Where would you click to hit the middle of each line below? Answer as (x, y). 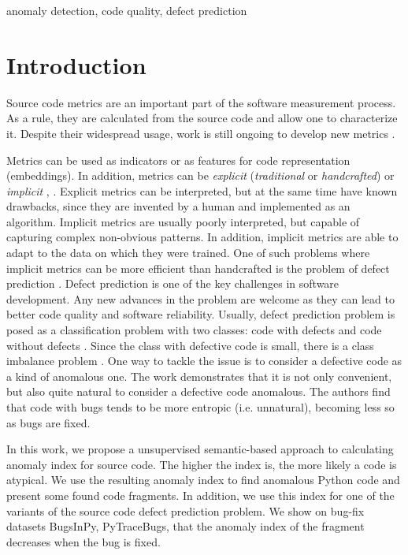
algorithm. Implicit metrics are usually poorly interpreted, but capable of (183, 221)
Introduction (76, 64)
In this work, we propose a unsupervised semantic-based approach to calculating (200, 449)
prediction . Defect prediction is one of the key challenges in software (173, 283)
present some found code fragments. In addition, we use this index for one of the (200, 495)
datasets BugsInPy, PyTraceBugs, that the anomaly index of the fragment (185, 526)
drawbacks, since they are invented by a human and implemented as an (178, 206)
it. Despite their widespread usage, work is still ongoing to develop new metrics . (201, 133)
